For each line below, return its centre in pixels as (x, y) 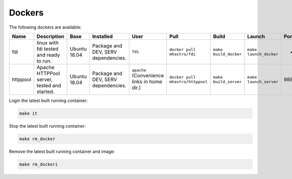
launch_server (263, 82)
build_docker (227, 54)
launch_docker (263, 54)
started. (46, 91)
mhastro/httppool (189, 82)
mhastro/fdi (183, 54)
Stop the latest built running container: (47, 126)
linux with (48, 43)
